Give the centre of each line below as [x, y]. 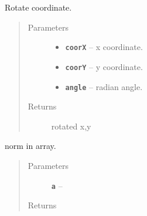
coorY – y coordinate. [104, 66]
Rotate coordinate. [38, 7]
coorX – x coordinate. [104, 47]
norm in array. [30, 146]
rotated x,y [71, 126]
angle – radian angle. [104, 86]
